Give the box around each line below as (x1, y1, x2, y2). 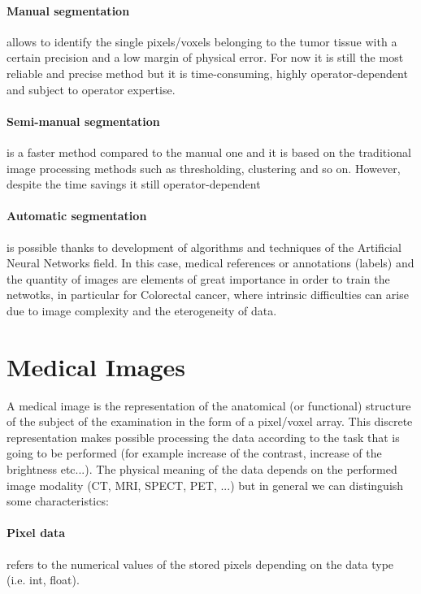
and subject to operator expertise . (7, 80, 176, 98)
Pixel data (7, 524, 66, 541)
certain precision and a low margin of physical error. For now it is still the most (7, 49, 404, 66)
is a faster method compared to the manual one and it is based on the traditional (7, 143, 411, 160)
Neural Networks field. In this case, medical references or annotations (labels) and (7, 254, 414, 271)
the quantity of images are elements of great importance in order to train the (7, 270, 390, 287)
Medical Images (7, 349, 186, 383)
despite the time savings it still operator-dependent (7, 176, 261, 193)
